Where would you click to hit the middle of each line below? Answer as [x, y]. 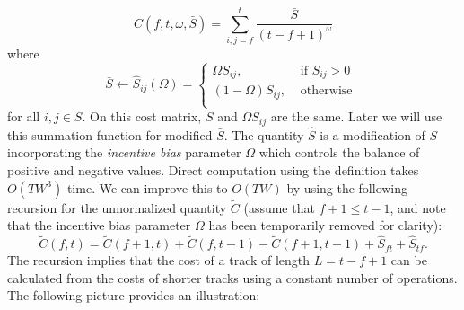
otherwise [326, 91]
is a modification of [372, 134]
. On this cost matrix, [142, 116]
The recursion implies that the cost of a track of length [159, 260]
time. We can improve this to [147, 187]
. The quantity [264, 134]
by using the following [347, 187]
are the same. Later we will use [356, 116]
